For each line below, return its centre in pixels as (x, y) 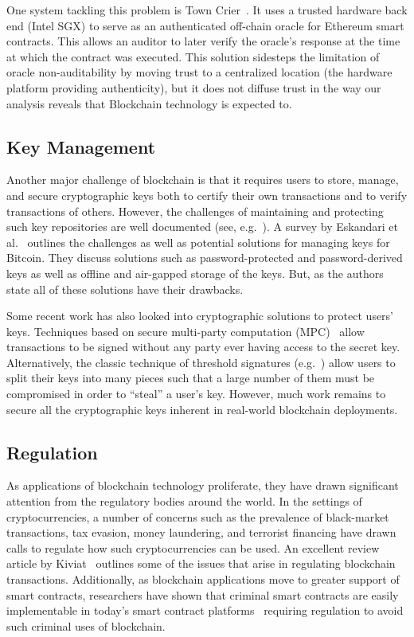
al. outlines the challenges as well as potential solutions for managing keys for (198, 242)
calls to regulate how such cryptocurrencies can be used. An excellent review (193, 547)
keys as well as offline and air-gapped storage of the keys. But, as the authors (195, 273)
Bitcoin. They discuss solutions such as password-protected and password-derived (205, 258)
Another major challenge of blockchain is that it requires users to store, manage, (203, 180)
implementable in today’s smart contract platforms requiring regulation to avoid (205, 610)
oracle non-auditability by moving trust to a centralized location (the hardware (199, 72)
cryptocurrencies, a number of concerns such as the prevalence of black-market (198, 516)
